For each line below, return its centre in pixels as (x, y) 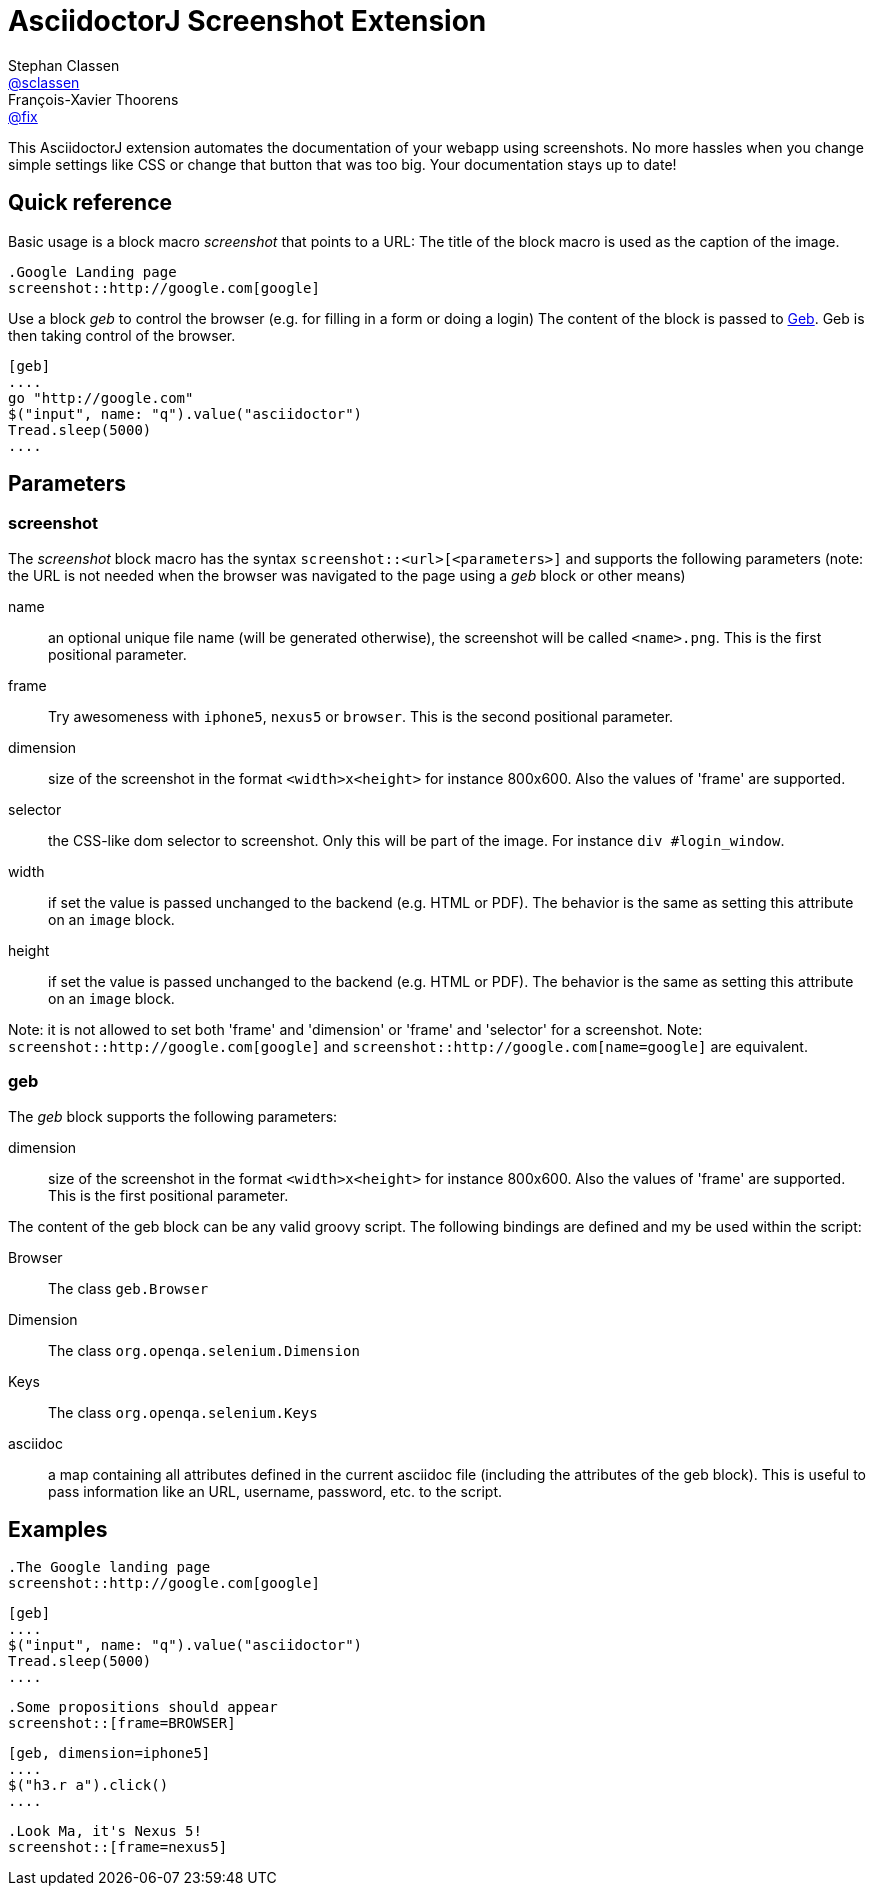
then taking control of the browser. (122, 335)
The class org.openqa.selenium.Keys (183, 1412)
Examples (58, 1529)
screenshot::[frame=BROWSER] (122, 1723)
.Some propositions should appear (143, 1707)
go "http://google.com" (101, 397)
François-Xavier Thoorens (93, 99)
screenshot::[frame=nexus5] (118, 1847)
